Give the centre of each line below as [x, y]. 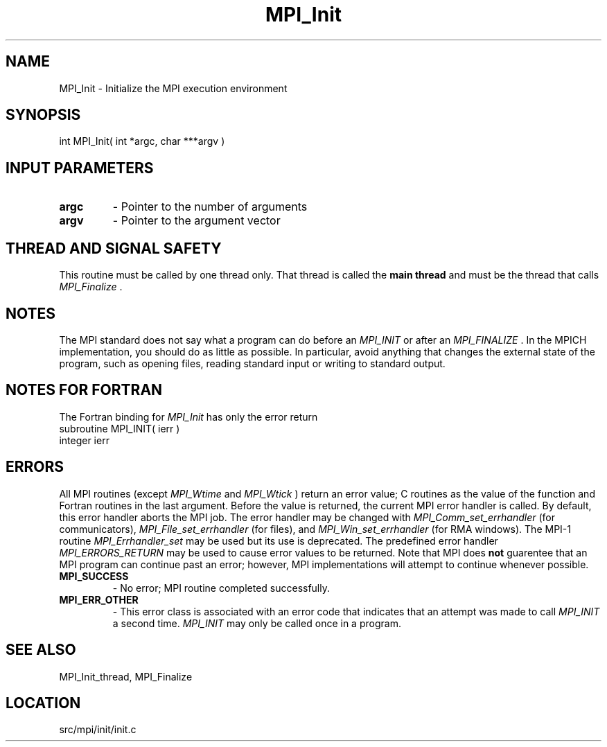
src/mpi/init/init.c [98, 730]
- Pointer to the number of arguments [210, 207]
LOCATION [43, 703]
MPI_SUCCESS [94, 576]
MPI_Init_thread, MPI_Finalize [126, 676]
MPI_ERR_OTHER [99, 599]
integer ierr [84, 440]
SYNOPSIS [43, 115]
